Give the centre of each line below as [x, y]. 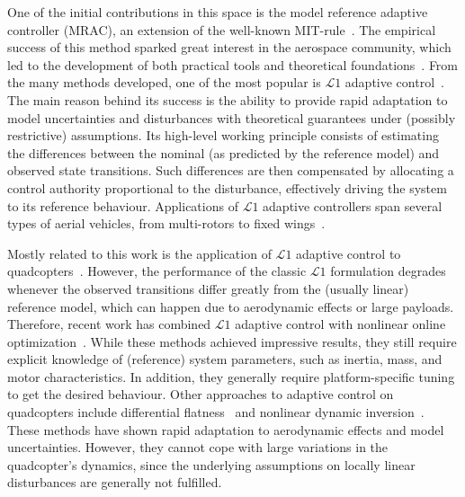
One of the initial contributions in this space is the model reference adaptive [218, 12]
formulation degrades [388, 271]
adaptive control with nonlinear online [340, 324]
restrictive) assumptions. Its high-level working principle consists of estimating [223, 135]
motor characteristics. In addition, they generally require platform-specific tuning [231, 376]
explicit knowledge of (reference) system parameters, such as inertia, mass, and [225, 359]
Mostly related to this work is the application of [139, 253]
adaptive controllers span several [353, 205]
